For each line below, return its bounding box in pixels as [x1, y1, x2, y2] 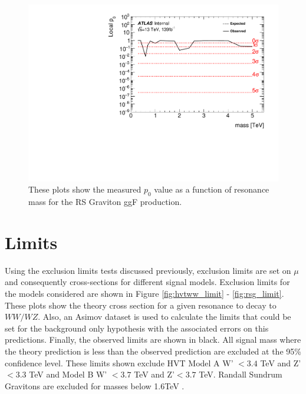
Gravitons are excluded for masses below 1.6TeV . [5, 379, 185, 392]
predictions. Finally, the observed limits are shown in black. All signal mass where [5, 333, 301, 346]
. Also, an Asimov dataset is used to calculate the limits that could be [38, 310, 291, 323]
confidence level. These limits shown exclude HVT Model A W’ [5, 356, 233, 369]
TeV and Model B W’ [29, 368, 107, 380]
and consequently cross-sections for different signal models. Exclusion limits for [5, 276, 290, 288]
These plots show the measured [28, 183, 142, 196]
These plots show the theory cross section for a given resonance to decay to [5, 299, 277, 311]
